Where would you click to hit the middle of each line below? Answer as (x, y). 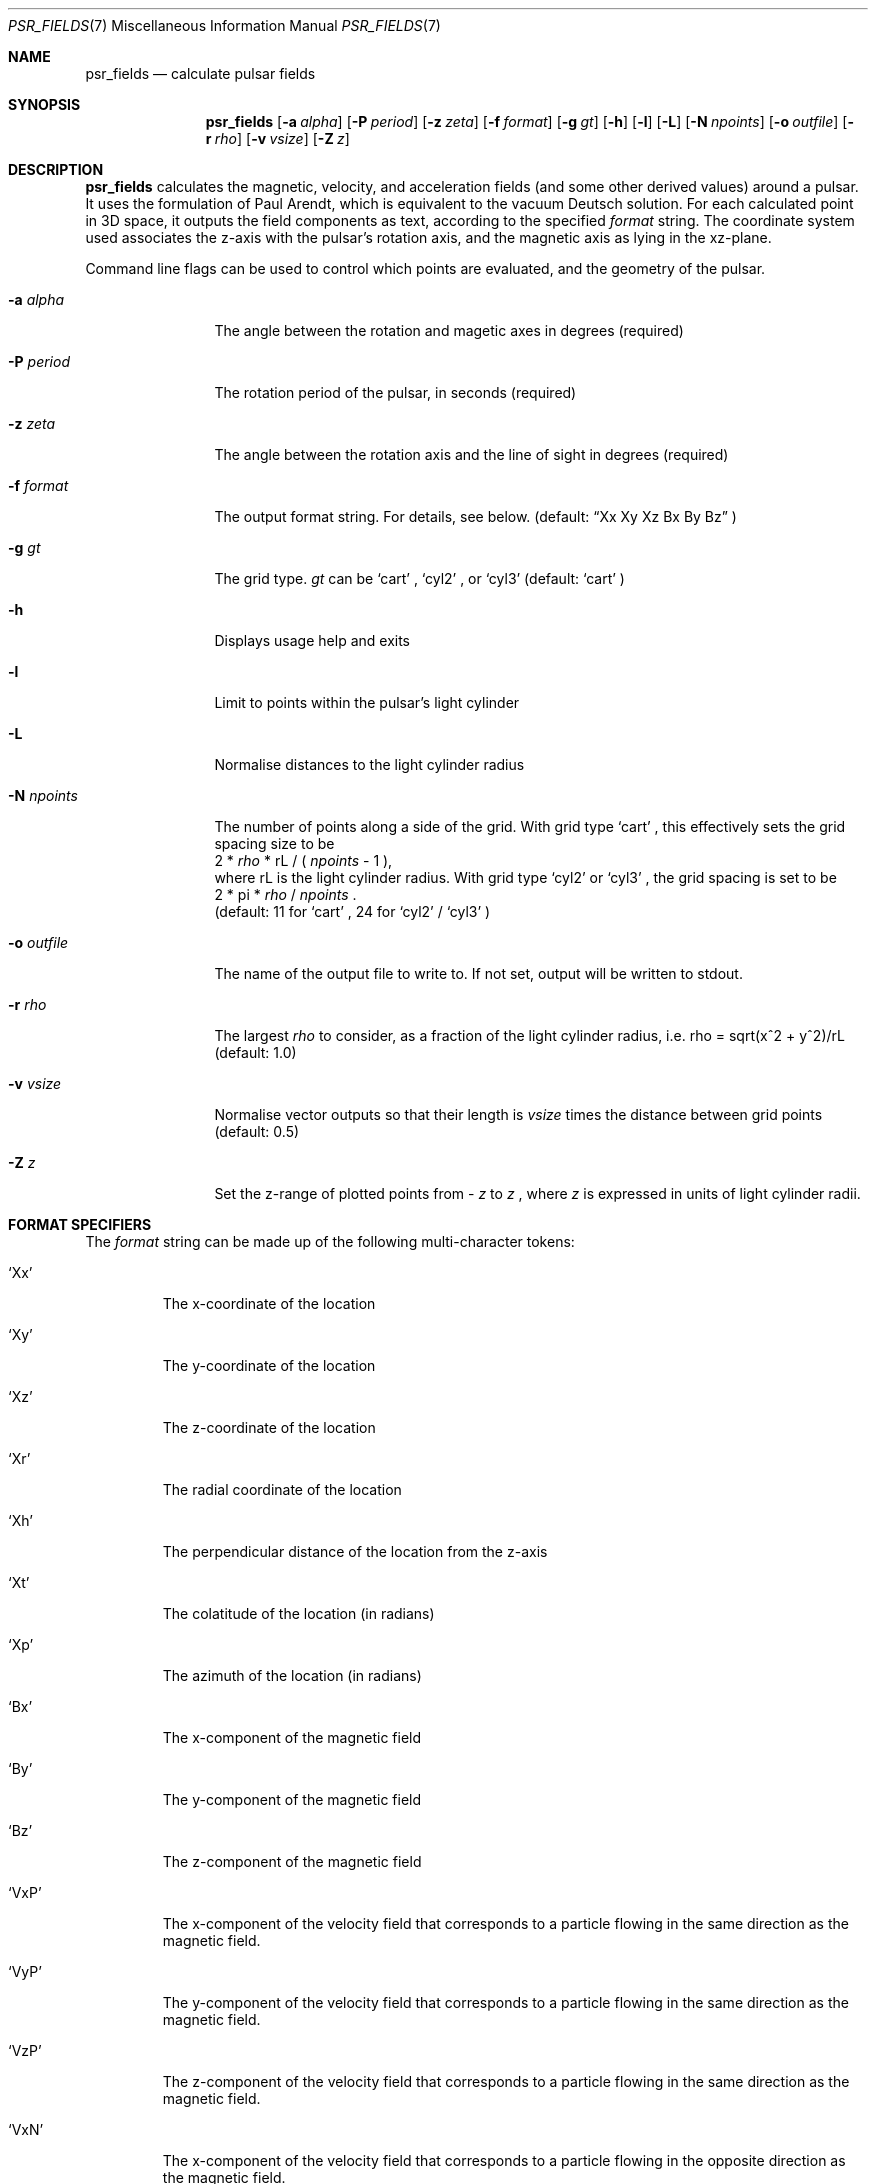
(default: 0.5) (257, 1131)
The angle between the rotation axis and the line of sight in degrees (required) (471, 454)
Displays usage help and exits (312, 640)
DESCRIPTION (56, 169)
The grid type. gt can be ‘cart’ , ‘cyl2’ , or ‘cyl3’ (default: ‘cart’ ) (419, 578)
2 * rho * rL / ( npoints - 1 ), (303, 860)
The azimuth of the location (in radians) (292, 1675)
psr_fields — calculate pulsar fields (200, 73)
